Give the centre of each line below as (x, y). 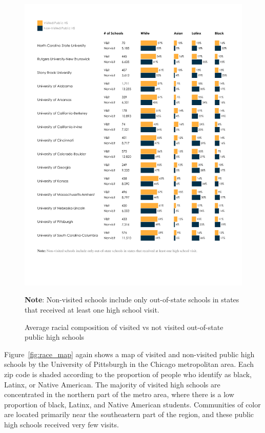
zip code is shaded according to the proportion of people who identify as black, (128, 374)
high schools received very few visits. (62, 425)
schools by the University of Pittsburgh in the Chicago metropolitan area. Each (129, 364)
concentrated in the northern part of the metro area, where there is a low (119, 394)
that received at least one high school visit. (92, 310)
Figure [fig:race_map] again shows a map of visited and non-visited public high (129, 354)
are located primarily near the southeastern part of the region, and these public (129, 414)
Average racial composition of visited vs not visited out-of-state (124, 327)
